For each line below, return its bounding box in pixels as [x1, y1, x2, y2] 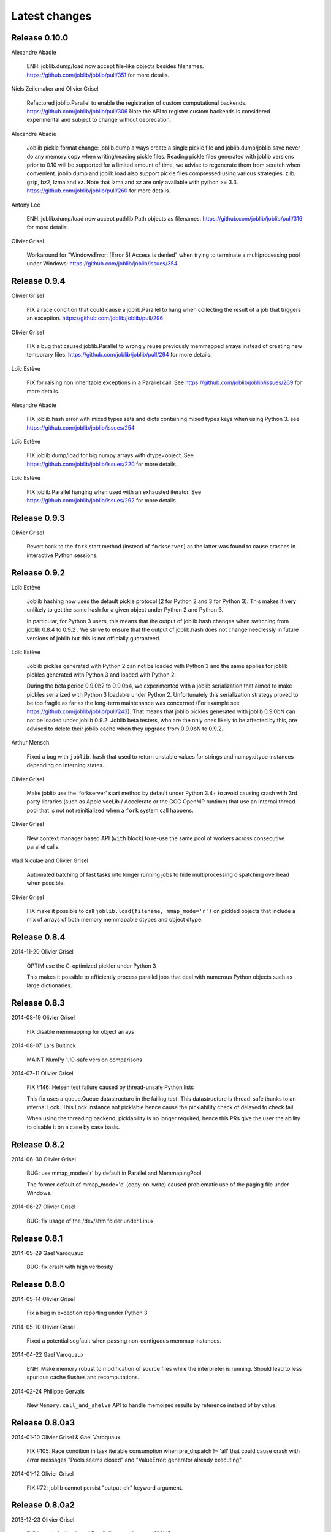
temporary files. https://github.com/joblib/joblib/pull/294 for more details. [26, 351, 212, 358]
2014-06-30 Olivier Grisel [11, 1155, 77, 1162]
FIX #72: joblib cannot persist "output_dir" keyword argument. [26, 1484, 183, 1492]
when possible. [26, 879, 66, 887]
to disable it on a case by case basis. [26, 1123, 120, 1131]
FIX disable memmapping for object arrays [26, 1028, 134, 1035]
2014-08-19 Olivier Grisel [11, 1014, 75, 1022]
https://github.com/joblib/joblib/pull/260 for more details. [26, 187, 171, 194]
